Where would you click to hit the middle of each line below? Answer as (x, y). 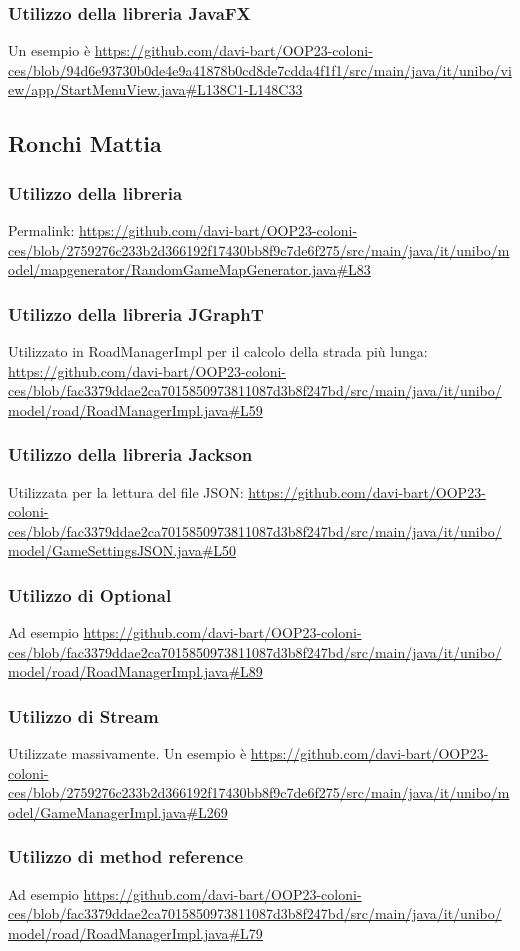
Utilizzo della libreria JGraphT (136, 313)
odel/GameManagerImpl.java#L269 (118, 811)
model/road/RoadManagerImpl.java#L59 (135, 409)
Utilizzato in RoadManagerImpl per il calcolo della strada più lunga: (218, 351)
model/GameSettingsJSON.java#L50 (122, 550)
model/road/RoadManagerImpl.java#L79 (135, 932)
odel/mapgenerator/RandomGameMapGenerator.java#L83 (189, 269)
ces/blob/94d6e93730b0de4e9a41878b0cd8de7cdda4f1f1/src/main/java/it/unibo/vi (260, 69)
